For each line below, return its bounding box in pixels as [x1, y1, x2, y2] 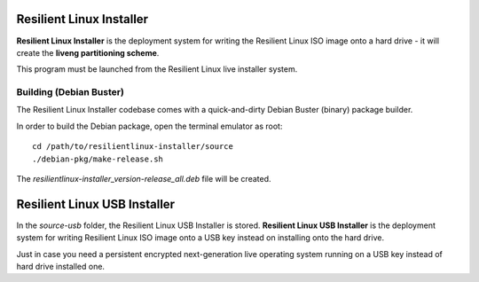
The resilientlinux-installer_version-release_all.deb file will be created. [16, 174, 271, 184]
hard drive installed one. [16, 262, 106, 272]
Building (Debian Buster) [16, 86, 124, 98]
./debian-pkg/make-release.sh [32, 153, 164, 164]
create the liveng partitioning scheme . [16, 47, 160, 58]
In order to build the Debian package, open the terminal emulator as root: [16, 121, 283, 131]
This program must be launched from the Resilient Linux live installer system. [16, 64, 298, 74]
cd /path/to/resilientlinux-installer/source [32, 142, 234, 152]
